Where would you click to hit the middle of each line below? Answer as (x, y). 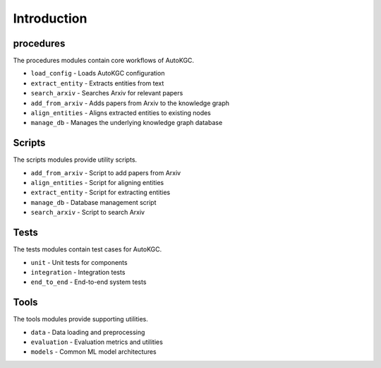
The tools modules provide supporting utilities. (80, 319)
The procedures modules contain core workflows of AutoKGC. (103, 61)
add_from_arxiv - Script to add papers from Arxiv (106, 172)
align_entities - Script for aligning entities (97, 183)
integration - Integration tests (78, 272)
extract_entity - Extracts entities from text (97, 83)
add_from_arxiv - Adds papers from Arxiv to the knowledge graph (130, 103)
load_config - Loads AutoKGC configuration (98, 73)
